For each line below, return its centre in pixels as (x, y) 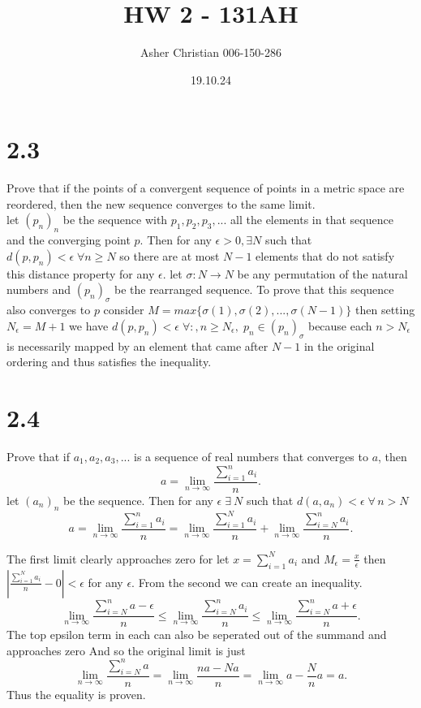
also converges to (49, 310)
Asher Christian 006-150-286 (211, 52)
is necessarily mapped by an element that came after (137, 345)
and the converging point (69, 240)
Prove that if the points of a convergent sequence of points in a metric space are (206, 188)
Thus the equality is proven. (76, 694)
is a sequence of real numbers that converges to (251, 456)
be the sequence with (115, 220)
